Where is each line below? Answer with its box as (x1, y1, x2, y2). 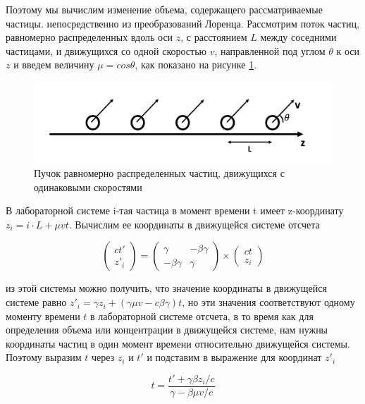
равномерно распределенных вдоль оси (6, 30, 173, 44)
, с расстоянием (180, 30, 247, 44)
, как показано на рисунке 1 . (135, 57, 257, 72)
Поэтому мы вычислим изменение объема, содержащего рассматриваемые (6, 2, 323, 16)
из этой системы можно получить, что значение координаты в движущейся (6, 281, 327, 295)
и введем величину (13, 57, 94, 72)
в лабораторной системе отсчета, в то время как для (90, 308, 314, 323)
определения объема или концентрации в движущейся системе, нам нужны (6, 322, 328, 337)
